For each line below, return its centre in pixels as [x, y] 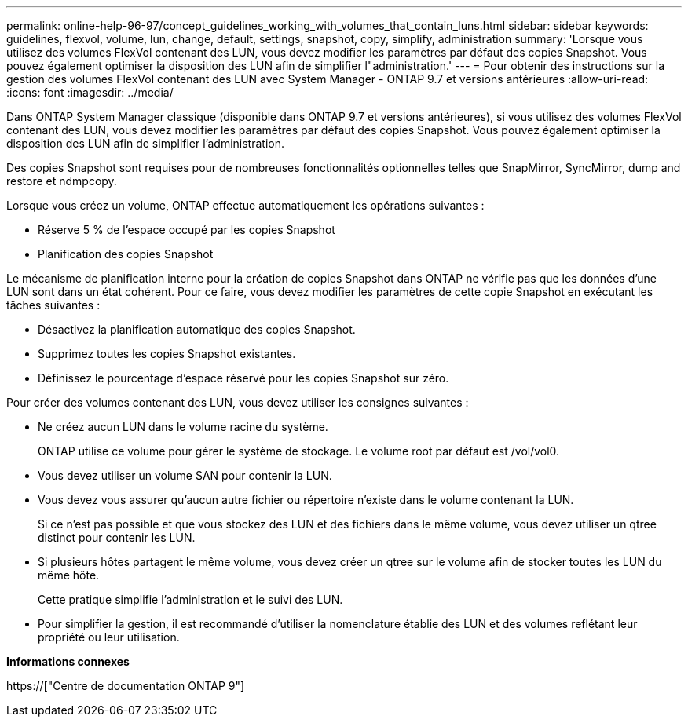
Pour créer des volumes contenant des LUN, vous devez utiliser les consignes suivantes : [238, 402]
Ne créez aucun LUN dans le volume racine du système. [183, 427]
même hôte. [69, 575]
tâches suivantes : [53, 305]
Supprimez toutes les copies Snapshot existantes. [167, 354]
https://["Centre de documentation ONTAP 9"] [126, 686]
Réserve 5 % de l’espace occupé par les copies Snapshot [187, 230]
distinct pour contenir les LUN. [117, 537]
